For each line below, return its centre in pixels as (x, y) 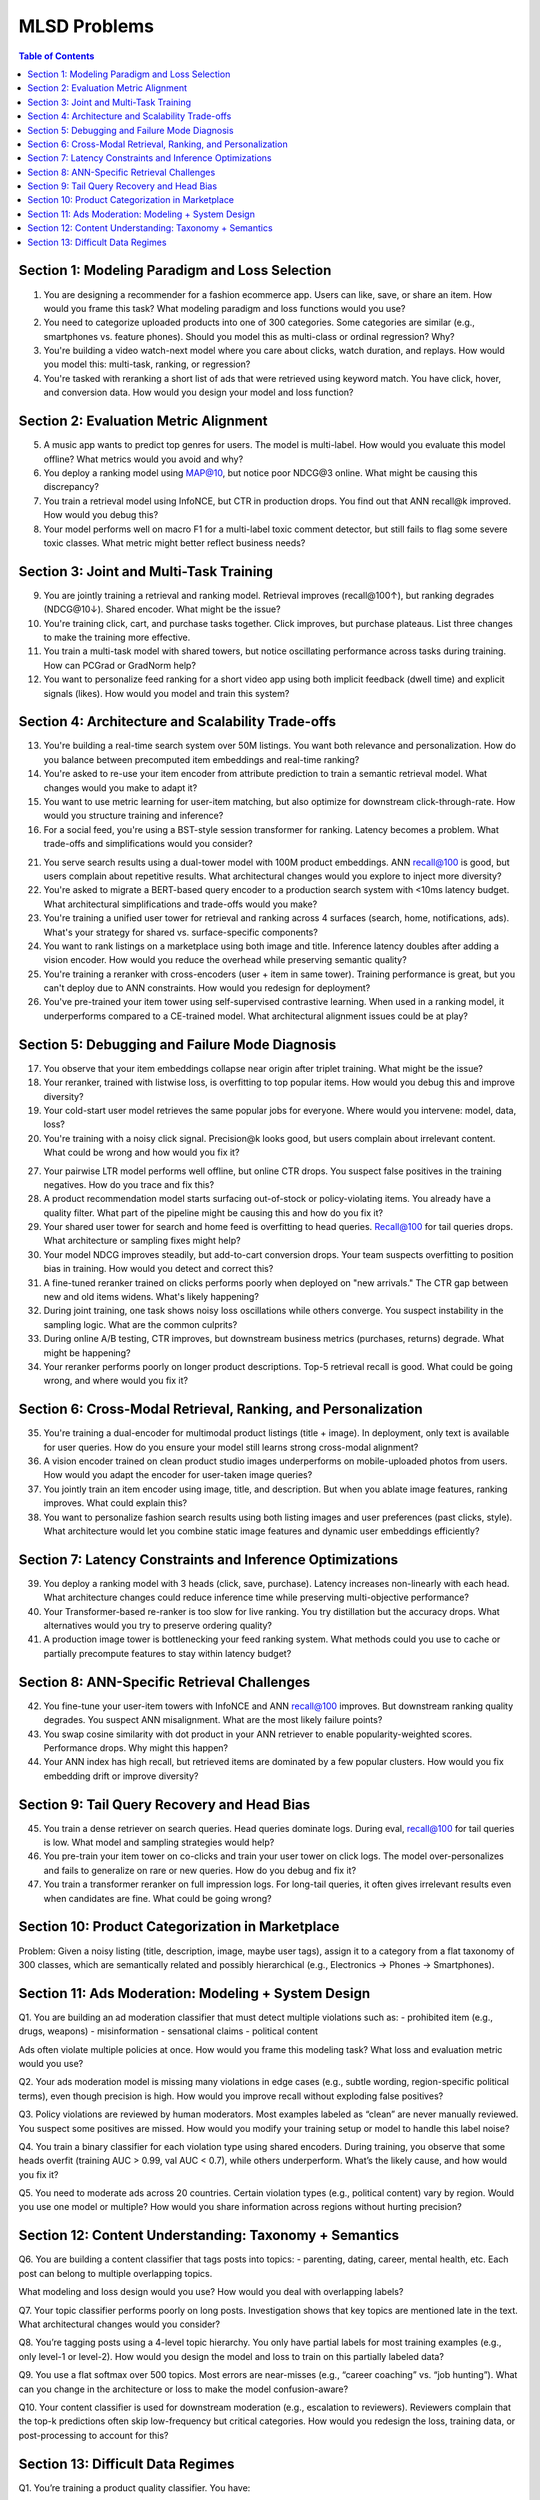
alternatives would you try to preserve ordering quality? (158, 1626)
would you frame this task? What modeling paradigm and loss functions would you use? (224, 308)
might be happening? (87, 1352)
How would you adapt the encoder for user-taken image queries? (178, 1475)
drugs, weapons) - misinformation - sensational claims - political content (168, 2031)
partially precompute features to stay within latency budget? (167, 1653)
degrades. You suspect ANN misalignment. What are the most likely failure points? (213, 1720)
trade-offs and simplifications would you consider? (148, 844)
